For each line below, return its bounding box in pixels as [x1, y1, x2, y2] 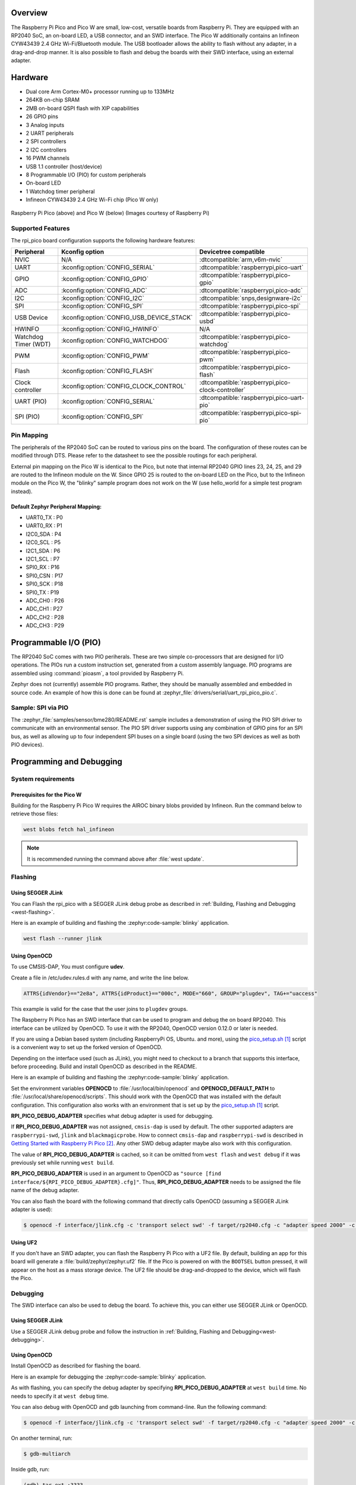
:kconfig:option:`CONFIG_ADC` [61, 286, 148, 294]
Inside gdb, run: [11, 1465, 50, 1473]
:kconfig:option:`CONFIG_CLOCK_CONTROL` [61, 382, 186, 390]
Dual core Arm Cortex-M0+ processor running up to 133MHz [26, 88, 174, 95]
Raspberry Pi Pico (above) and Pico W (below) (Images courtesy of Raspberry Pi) [11, 210, 210, 217]
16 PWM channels [26, 154, 70, 162]
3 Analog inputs [26, 121, 65, 128]
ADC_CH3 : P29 [26, 622, 65, 629]
